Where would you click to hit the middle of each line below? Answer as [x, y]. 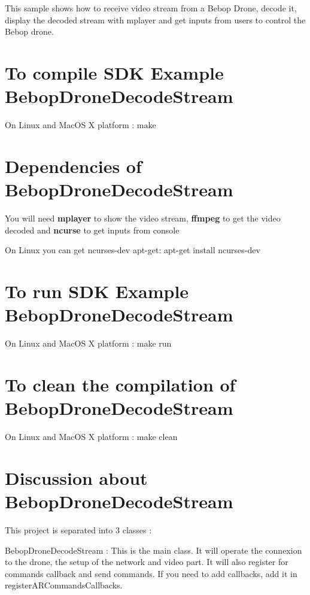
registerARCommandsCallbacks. [64, 585]
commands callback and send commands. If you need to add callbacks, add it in [151, 573]
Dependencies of [73, 166]
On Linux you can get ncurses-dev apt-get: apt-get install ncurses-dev [133, 250]
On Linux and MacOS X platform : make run [88, 343]
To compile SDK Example [114, 72]
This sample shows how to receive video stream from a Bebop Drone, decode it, [151, 8]
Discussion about [76, 477]
